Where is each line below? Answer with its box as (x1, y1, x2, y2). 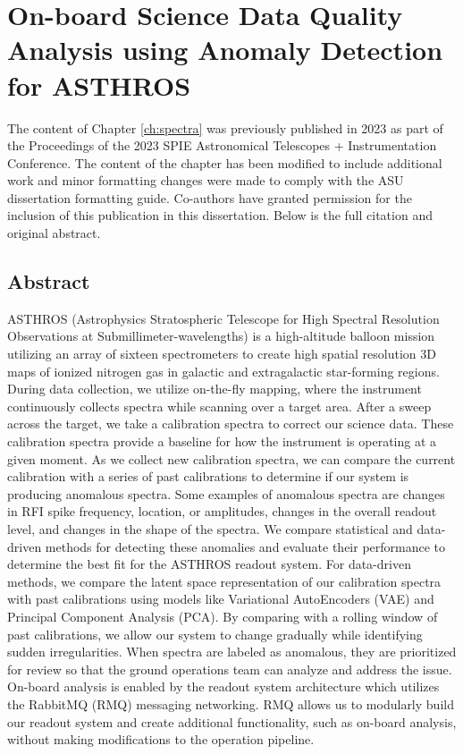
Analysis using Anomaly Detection (7, 31, 443, 68)
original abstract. (7, 224, 101, 242)
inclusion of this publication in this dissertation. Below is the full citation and (7, 206, 433, 225)
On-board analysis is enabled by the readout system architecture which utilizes (7, 677, 440, 696)
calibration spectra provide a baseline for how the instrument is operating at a (7, 432, 437, 451)
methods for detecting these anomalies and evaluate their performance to (45, 537, 446, 555)
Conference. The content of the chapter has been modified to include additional (7, 153, 442, 172)
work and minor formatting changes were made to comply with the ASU (7, 171, 404, 190)
